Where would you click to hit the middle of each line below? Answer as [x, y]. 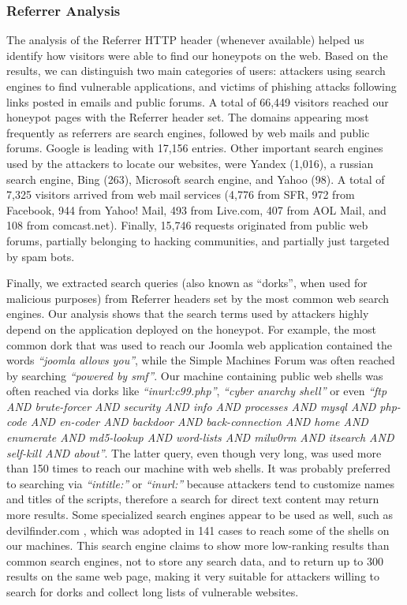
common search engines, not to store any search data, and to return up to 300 [195, 560]
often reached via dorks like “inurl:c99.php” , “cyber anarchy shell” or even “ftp [197, 391]
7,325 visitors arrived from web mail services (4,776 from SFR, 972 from [181, 194]
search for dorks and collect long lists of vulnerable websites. [153, 592]
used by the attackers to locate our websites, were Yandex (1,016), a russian [190, 163]
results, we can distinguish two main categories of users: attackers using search [196, 71]
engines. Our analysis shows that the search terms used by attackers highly [188, 314]
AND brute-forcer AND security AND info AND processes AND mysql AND [191, 406]
